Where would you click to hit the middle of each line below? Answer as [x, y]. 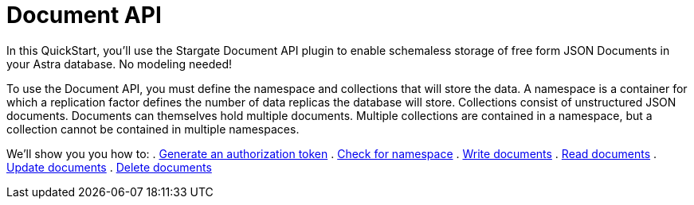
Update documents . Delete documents [109, 167]
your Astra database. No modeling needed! [119, 64]
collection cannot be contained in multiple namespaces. [153, 129]
